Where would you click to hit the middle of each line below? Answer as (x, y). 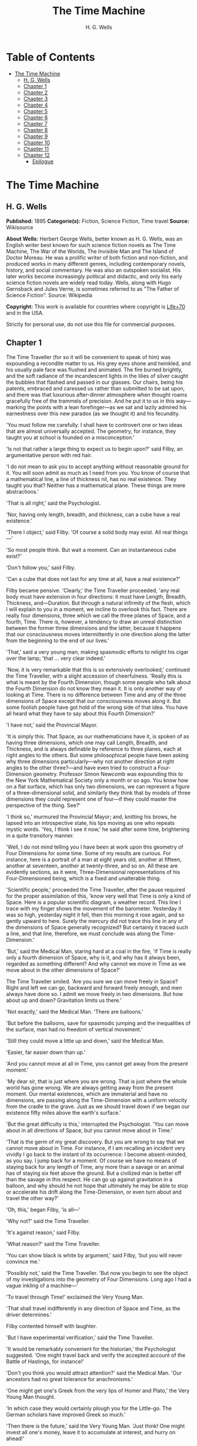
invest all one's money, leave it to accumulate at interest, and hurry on (91, 1432)
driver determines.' (29, 1314)
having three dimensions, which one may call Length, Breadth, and (87, 742)
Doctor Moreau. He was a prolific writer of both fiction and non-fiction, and (97, 257)
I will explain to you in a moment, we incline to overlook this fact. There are (96, 609)
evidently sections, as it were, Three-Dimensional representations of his (93, 872)
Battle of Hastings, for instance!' (45, 1361)
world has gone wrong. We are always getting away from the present (90, 1087)
